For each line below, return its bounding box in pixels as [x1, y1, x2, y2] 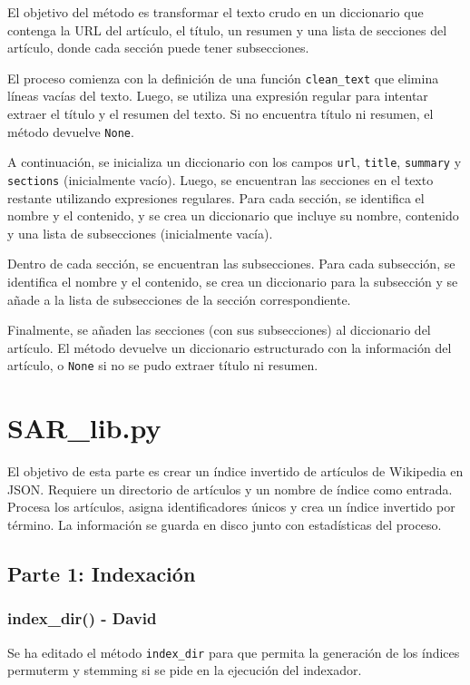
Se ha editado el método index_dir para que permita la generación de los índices [7, 642, 460, 661]
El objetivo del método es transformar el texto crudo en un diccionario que [7, 3, 424, 21]
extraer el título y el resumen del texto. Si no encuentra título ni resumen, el [7, 104, 434, 123]
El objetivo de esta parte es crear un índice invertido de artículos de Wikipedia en [7, 462, 464, 481]
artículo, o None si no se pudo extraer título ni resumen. [7, 356, 318, 375]
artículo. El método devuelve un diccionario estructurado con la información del [7, 338, 452, 357]
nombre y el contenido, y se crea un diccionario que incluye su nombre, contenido [7, 206, 459, 225]
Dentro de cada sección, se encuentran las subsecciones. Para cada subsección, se [7, 254, 455, 273]
